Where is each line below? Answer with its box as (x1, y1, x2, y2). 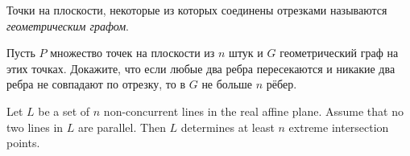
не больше (201, 76, 253, 92)
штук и (229, 44, 263, 61)
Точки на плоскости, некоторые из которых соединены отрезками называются (6, 2, 387, 18)
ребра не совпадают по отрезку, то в (6, 76, 186, 92)
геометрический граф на (280, 44, 399, 61)
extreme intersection (288, 118, 389, 135)
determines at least (180, 118, 275, 135)
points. (6, 134, 40, 151)
